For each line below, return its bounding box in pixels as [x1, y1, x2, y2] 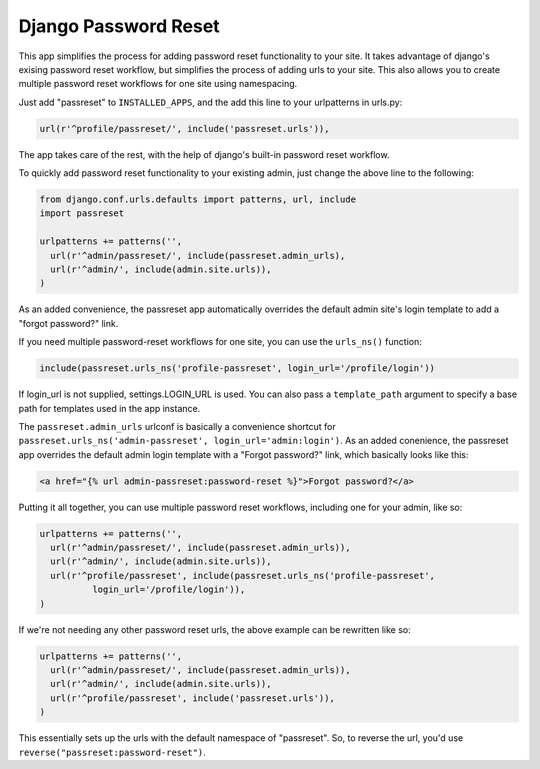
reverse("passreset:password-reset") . [18, 746, 207, 758]
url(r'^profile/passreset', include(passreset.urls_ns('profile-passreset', [50, 570, 435, 581]
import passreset [39, 208, 125, 219]
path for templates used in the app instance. [18, 402, 201, 414]
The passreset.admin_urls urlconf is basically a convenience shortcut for [18, 420, 337, 432]
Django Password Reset [18, 15, 220, 37]
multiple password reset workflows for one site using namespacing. [18, 78, 298, 90]
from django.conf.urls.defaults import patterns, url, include [39, 194, 357, 205]
